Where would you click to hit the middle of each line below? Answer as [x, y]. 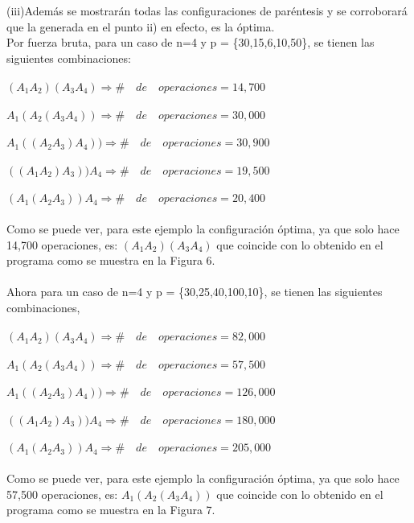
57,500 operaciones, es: [62, 494]
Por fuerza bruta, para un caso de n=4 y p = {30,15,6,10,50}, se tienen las [191, 42]
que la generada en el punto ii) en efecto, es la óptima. [141, 26]
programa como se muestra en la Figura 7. [111, 510]
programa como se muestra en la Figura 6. [111, 260]
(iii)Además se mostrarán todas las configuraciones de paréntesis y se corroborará [207, 10]
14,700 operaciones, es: [62, 244]
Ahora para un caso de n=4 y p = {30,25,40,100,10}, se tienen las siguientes [195, 292]
